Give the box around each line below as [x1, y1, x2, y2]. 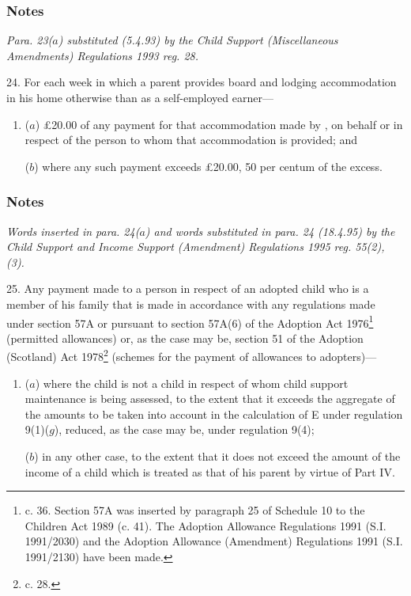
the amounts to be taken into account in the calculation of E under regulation [25, 405, 403, 422]
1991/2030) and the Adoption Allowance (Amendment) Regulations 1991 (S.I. [25, 533, 403, 549]
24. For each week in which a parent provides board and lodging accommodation [6, 74, 397, 90]
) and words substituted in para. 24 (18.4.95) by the [145, 222, 395, 239]
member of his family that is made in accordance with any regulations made [6, 295, 375, 312]
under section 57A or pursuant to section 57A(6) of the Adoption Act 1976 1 [6, 312, 374, 331]
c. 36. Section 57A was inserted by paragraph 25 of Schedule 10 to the [25, 502, 365, 518]
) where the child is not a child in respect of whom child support [35, 374, 349, 391]
